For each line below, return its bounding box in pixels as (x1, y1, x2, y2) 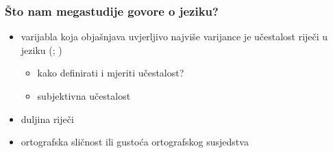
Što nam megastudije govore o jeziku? (5, 2, 219, 19)
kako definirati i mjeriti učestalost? (37, 66, 184, 80)
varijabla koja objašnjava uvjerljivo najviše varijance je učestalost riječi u (21, 29, 328, 44)
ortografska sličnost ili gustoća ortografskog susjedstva (21, 135, 249, 149)
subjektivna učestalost (37, 89, 131, 102)
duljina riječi (21, 111, 74, 126)
